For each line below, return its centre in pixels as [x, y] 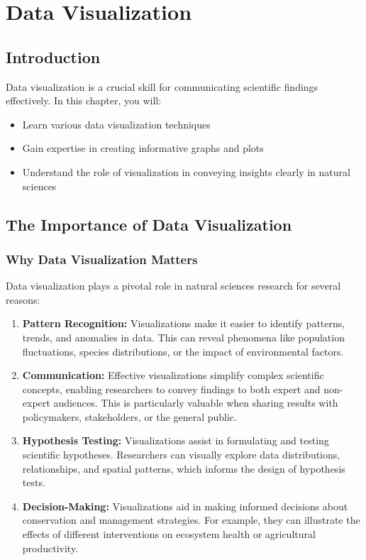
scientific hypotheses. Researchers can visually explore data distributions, [181, 455]
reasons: [23, 299]
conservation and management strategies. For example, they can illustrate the [191, 520]
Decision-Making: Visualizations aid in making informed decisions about [185, 506]
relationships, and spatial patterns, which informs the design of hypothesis [184, 468]
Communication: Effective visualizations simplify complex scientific [173, 375]
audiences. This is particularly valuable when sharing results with [196, 403]
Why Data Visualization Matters [102, 259]
